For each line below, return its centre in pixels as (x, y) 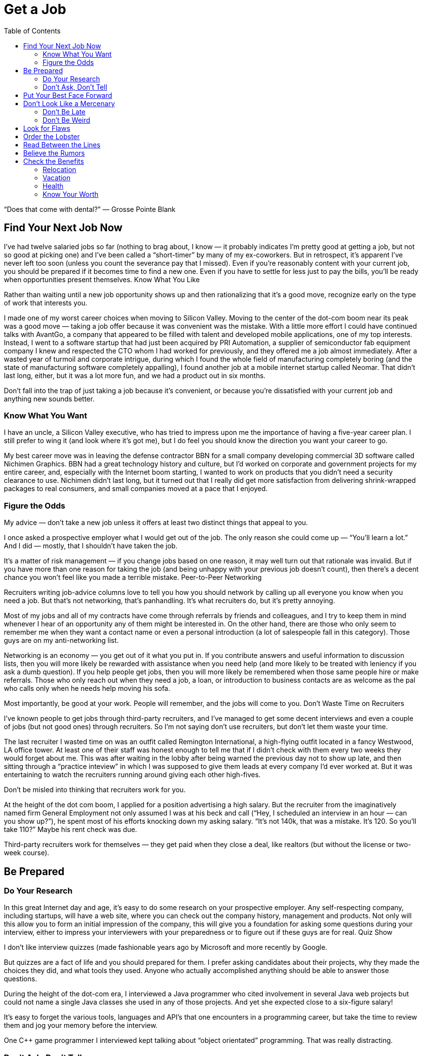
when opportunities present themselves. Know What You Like (102, 279)
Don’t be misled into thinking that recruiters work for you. (95, 790)
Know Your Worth (71, 194)
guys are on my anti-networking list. (61, 640)
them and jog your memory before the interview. (81, 1025)
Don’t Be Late (64, 112)
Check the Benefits (54, 161)
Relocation (60, 169)
